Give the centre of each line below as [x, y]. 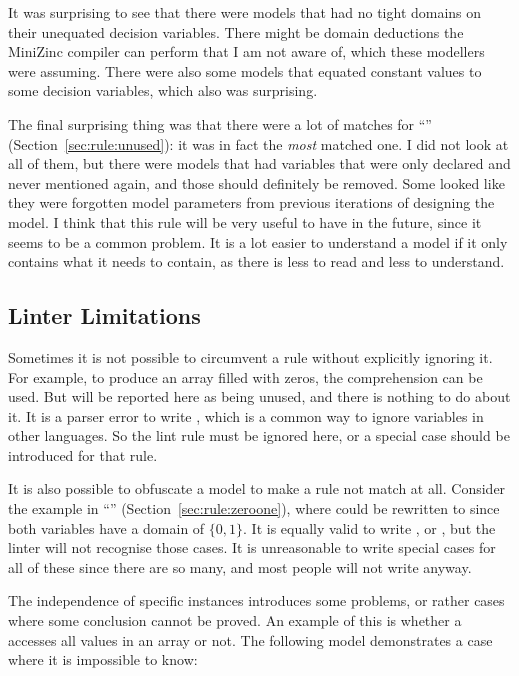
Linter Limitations [104, 315]
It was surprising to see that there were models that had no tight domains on [245, 12]
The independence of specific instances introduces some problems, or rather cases [256, 600]
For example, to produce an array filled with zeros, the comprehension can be [245, 376]
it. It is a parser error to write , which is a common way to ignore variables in [246, 415]
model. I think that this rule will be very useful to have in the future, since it [245, 221]
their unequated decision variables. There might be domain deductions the [236, 31]
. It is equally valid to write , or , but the [369, 527]
